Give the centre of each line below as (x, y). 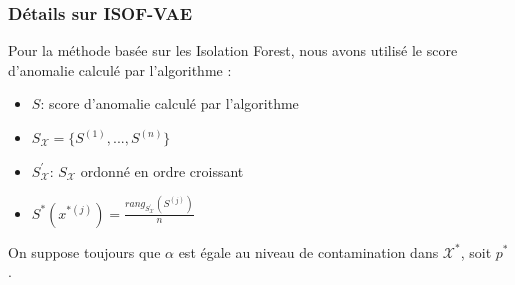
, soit (476, 251)
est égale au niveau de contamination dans (308, 251)
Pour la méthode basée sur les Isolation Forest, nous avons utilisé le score (233, 50)
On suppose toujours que (84, 251)
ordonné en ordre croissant (162, 170)
